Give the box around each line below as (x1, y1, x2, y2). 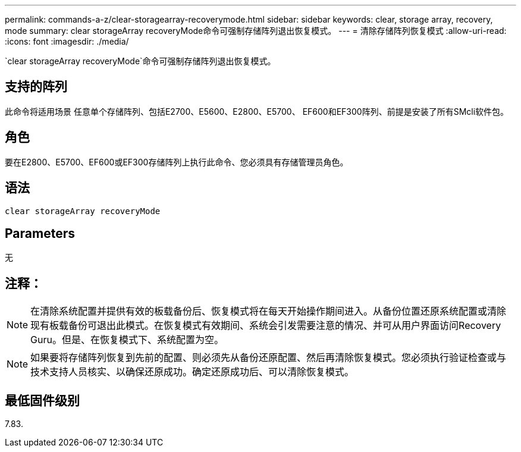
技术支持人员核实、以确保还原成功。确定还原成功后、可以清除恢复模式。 (30, 366, 354, 378)
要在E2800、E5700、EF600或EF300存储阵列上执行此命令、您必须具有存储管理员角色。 (5, 156, 349, 167)
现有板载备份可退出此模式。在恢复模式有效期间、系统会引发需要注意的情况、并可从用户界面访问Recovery (30, 319, 501, 332)
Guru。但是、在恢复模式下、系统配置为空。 (30, 334, 224, 346)
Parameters (5, 225, 75, 241)
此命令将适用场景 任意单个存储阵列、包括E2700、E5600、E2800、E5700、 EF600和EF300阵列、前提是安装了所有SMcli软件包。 (5, 106, 509, 117)
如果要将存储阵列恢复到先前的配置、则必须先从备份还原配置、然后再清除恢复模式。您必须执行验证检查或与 (30, 351, 507, 364)
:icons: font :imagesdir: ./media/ (5, 36, 129, 46)
